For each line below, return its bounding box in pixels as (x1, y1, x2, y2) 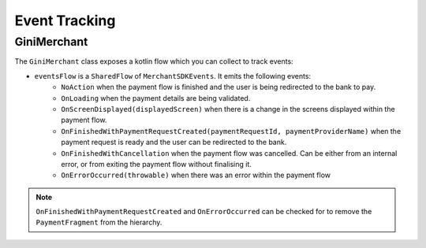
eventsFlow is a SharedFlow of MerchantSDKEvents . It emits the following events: (34, 71, 312, 80)
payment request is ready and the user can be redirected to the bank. (61, 138, 287, 147)
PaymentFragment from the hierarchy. (35, 217, 163, 228)
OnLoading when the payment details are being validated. (61, 93, 251, 102)
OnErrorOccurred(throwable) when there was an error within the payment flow (61, 170, 331, 180)
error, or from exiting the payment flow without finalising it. (61, 159, 252, 168)
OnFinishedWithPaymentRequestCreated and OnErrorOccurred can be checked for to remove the (35, 207, 372, 217)
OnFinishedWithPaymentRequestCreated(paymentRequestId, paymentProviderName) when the (61, 126, 402, 135)
